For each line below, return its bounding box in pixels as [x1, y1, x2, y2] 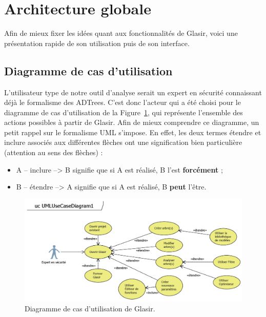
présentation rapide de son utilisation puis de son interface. [4, 37, 190, 48]
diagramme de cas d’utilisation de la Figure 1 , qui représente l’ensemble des [4, 107, 243, 117]
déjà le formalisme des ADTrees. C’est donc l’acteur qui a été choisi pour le [4, 97, 241, 108]
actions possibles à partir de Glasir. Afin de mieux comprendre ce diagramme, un [4, 117, 259, 128]
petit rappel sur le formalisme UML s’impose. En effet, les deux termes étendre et [4, 126, 261, 137]
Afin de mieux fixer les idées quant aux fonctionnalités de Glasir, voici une [4, 28, 238, 38]
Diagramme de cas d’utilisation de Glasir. [25, 303, 155, 314]
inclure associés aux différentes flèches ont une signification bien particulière [4, 137, 242, 147]
